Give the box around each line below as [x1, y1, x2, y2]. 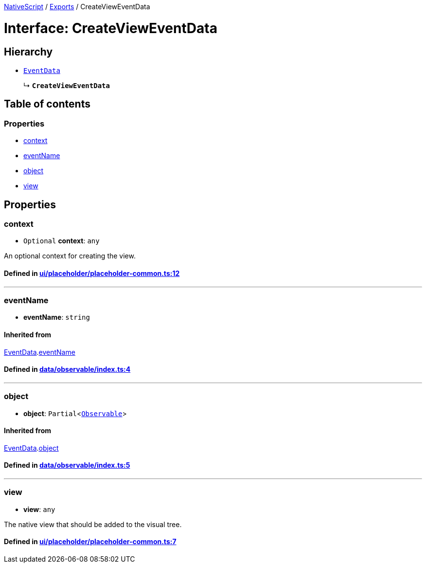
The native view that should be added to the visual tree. [4, 520, 182, 529]
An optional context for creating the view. [4, 252, 136, 260]
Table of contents [4, 98, 90, 110]
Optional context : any [23, 237, 100, 245]
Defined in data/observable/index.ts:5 [4, 461, 130, 470]
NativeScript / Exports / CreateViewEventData [4, 2, 150, 11]
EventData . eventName [4, 348, 75, 356]
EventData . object [4, 443, 59, 452]
